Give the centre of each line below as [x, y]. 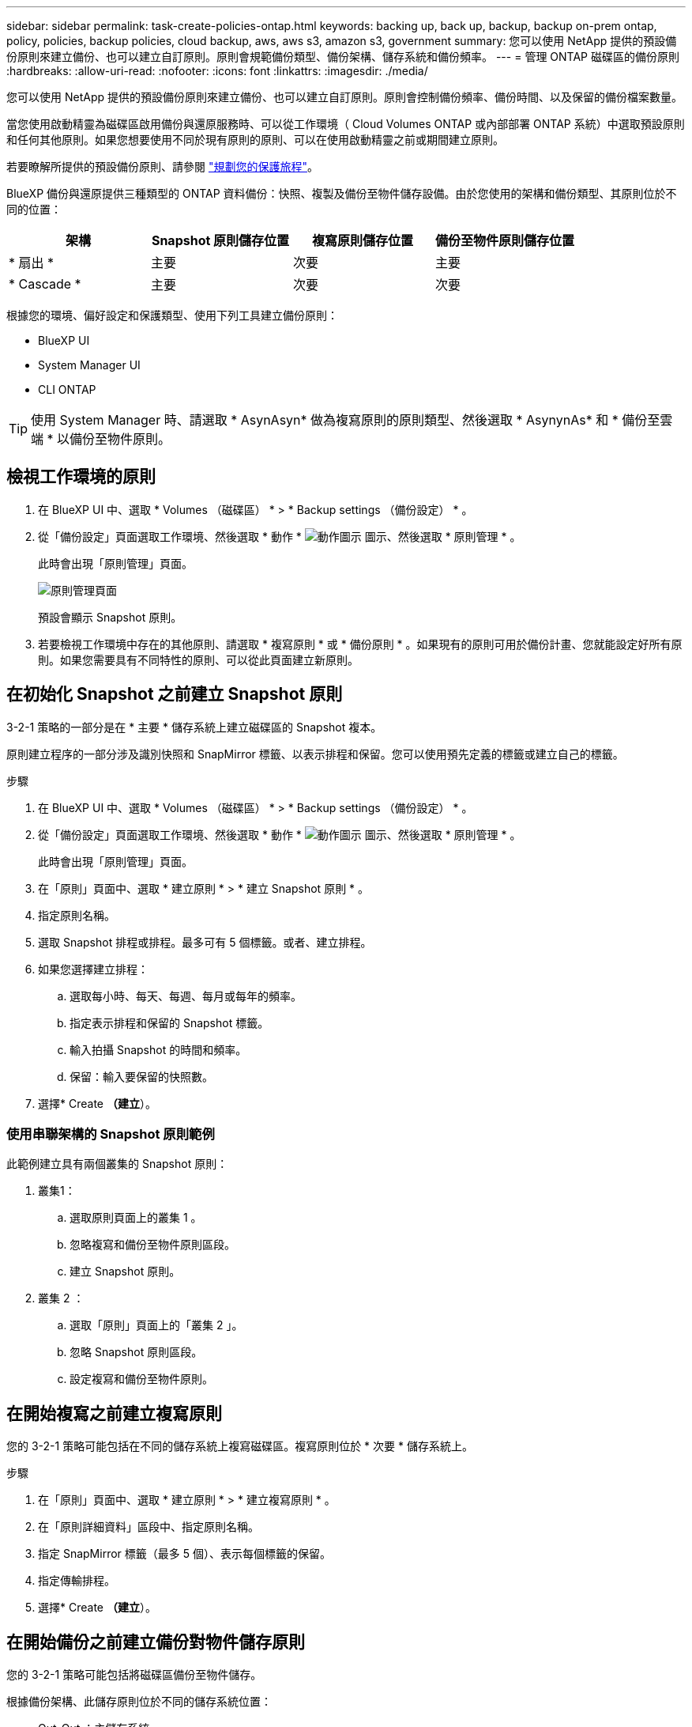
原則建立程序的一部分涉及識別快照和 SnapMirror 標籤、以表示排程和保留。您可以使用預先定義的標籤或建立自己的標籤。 [315, 754]
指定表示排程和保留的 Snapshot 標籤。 [169, 1022]
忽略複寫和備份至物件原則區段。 [152, 1245]
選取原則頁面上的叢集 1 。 [136, 1218]
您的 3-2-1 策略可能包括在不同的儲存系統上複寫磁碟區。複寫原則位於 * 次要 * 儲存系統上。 [240, 1446]
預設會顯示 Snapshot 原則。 [110, 617]
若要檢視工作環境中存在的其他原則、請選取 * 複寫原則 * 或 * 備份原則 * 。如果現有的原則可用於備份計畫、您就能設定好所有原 [360, 644]
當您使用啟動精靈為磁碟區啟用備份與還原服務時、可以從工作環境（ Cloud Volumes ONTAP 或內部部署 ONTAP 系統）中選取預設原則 [346, 124]
